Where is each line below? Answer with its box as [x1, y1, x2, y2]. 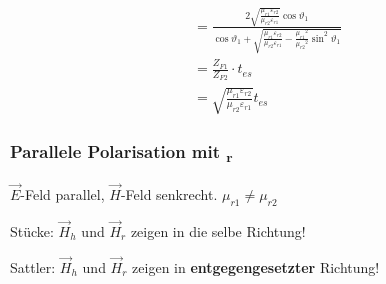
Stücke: [10, 220, 54, 241]
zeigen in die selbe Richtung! [130, 220, 306, 241]
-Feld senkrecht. [120, 183, 218, 204]
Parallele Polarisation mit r [10, 138, 233, 167]
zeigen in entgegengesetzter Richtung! [132, 256, 380, 277]
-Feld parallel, [20, 183, 105, 204]
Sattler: [10, 256, 56, 277]
